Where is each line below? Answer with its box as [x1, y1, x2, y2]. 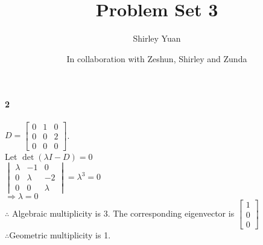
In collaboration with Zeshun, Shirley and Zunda [66, 52, 247, 65]
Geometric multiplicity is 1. [9, 228, 111, 241]
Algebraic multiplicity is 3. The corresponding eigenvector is [11, 207, 235, 220]
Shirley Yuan [133, 32, 181, 45]
